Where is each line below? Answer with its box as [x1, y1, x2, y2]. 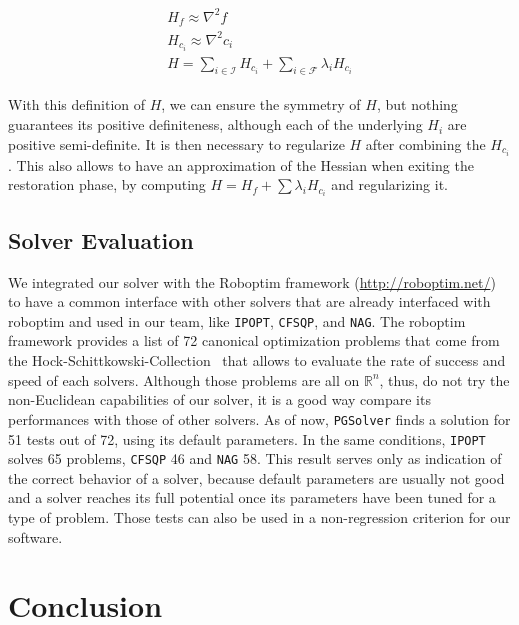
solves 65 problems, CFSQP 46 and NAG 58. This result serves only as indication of [8, 448, 502, 469]
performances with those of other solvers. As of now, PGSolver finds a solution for [8, 408, 511, 429]
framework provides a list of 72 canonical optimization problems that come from [8, 330, 500, 351]
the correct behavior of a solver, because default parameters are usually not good [8, 467, 505, 488]
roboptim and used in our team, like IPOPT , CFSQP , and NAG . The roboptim [8, 310, 466, 331]
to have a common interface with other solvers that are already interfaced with [8, 291, 491, 312]
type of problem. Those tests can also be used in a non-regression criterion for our [8, 507, 511, 528]
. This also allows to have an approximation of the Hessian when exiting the [8, 154, 474, 175]
